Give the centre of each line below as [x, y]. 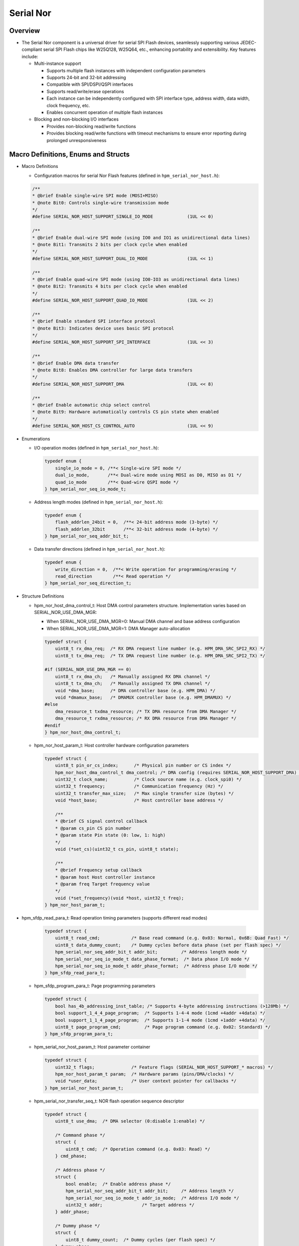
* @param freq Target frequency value [102, 884]
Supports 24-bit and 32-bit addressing [86, 78]
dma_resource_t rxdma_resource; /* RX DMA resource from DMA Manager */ [146, 718]
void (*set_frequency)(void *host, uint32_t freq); [120, 898]
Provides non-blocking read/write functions [91, 126]
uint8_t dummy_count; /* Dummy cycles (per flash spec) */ [141, 1240]
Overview [25, 31]
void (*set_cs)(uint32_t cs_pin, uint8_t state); [117, 849]
